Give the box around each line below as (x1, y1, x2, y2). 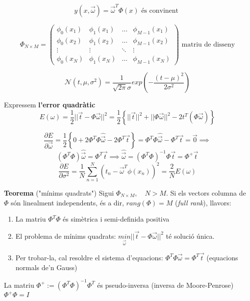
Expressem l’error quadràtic (4, 100, 96, 110)
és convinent (141, 7, 179, 14)
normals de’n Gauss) (15, 262, 77, 272)
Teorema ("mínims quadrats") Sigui (4, 187, 114, 198)
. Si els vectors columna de (166, 187, 246, 198)
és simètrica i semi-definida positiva (63, 214, 170, 224)
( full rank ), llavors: (175, 197, 231, 207)
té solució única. (166, 230, 215, 241)
